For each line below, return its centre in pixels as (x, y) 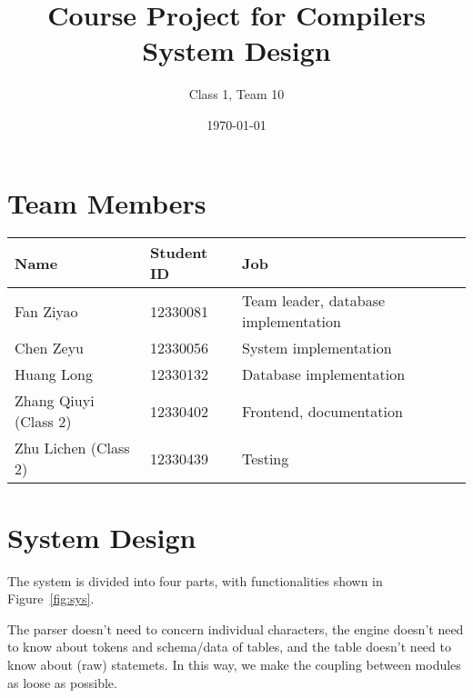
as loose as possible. (62, 682)
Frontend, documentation (322, 411)
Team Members (107, 202)
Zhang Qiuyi (55, 401)
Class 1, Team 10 (236, 94)
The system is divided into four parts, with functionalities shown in (195, 580)
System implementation (317, 348)
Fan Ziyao (46, 311)
